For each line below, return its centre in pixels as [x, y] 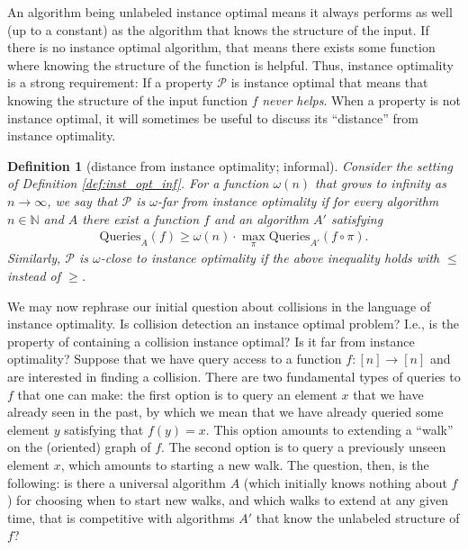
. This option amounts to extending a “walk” [329, 429]
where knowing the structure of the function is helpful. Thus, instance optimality [230, 64]
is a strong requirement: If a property [110, 82]
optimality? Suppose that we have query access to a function [175, 359]
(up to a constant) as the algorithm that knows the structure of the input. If [218, 29]
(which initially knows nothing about [345, 482]
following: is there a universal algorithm [117, 482]
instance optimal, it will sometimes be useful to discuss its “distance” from [213, 117]
